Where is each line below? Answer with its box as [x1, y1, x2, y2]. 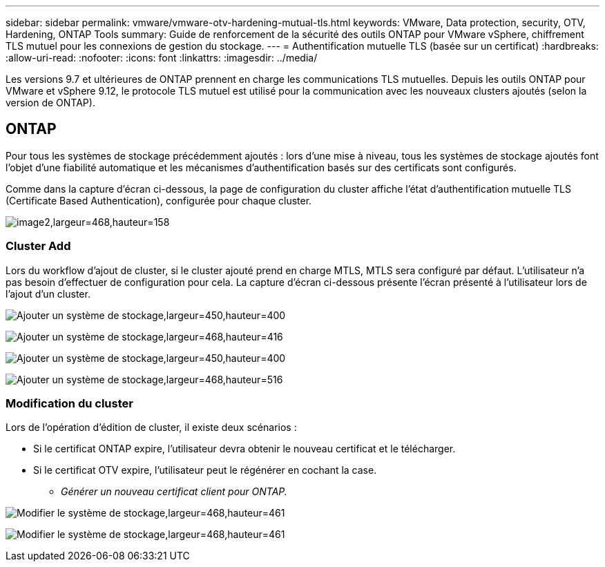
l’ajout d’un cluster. [6, 287, 90, 300]
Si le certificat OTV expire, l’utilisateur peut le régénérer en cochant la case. [33, 464, 377, 477]
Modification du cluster [6, 396, 133, 410]
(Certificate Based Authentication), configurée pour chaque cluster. [6, 194, 312, 206]
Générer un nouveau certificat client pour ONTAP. [61, 486, 287, 498]
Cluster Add [6, 239, 71, 253]
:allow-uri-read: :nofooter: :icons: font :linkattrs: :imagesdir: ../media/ [6, 52, 318, 64]
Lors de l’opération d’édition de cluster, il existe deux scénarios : [6, 421, 297, 434]
